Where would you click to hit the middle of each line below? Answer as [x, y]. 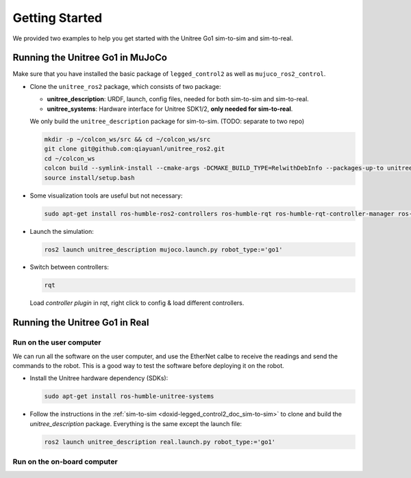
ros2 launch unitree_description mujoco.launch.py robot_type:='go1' [163, 249]
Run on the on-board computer [65, 462]
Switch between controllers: [70, 267]
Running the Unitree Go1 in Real [81, 322]
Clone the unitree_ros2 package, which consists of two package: [125, 86]
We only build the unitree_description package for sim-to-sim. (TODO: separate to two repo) [167, 121]
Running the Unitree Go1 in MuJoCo [90, 58]
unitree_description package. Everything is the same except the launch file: [136, 423]
